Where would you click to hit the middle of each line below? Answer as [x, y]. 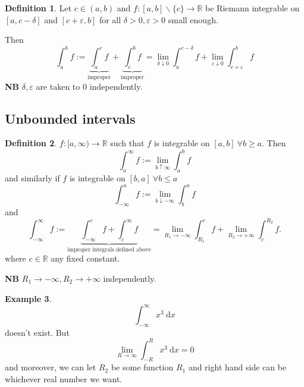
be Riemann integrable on [253, 8]
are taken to [58, 86]
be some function [142, 367]
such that [127, 143]
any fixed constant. [85, 258]
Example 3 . [28, 298]
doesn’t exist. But [37, 332]
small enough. [193, 19]
